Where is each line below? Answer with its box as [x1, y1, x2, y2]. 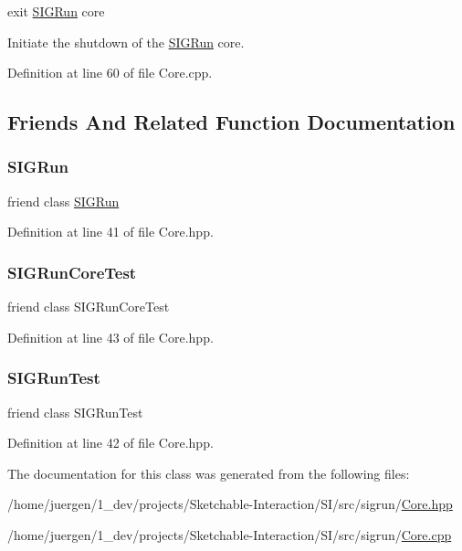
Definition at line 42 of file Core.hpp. [7, 433, 214, 452]
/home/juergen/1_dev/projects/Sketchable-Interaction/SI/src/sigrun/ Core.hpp [7, 494, 453, 514]
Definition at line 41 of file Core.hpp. [7, 222, 214, 241]
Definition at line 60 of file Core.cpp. [7, 63, 213, 82]
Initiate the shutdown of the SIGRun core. [7, 32, 245, 51]
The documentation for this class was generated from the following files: [7, 463, 410, 482]
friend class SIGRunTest [7, 402, 143, 421]
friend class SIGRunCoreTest [7, 297, 170, 316]
